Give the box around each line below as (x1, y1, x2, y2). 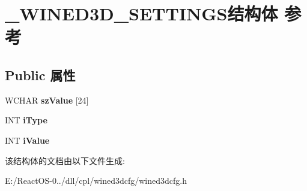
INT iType (5, 114, 47, 126)
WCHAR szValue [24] (5, 93, 89, 106)
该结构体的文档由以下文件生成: (5, 154, 125, 166)
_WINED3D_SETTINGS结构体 (5, 1, 278, 26)
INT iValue (5, 134, 50, 146)
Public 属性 (5, 65, 76, 84)
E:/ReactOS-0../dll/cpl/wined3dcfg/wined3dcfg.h (5, 174, 187, 187)
